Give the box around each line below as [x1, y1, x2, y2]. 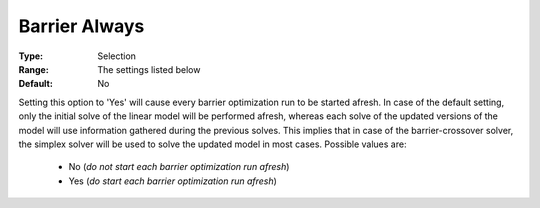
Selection [97, 50, 137, 62]
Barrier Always [18, 15, 145, 37]
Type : [18, 50, 44, 62]
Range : [18, 63, 49, 75]
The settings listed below [97, 63, 201, 75]
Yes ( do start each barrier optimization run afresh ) [68, 175, 277, 187]
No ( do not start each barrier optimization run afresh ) [68, 161, 290, 173]
